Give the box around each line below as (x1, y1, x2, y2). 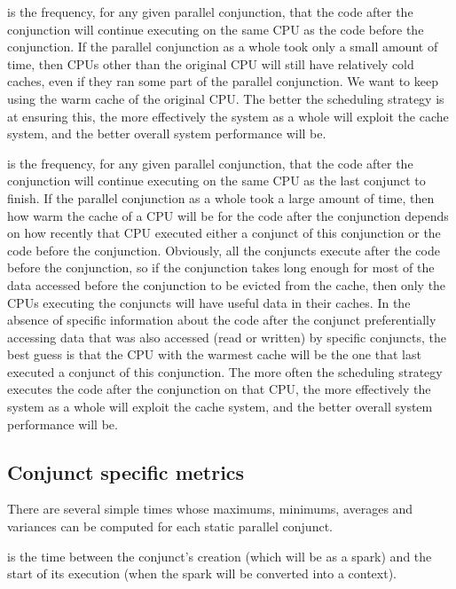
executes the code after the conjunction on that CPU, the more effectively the (7, 380, 431, 398)
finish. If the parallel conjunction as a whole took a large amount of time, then (7, 188, 435, 207)
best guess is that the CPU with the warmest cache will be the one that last (7, 345, 421, 364)
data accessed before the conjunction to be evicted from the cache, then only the (7, 275, 446, 294)
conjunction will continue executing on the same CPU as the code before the (7, 20, 424, 38)
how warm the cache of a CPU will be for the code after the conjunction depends (7, 206, 449, 224)
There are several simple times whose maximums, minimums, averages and (7, 499, 413, 518)
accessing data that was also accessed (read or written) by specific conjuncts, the (7, 327, 446, 346)
